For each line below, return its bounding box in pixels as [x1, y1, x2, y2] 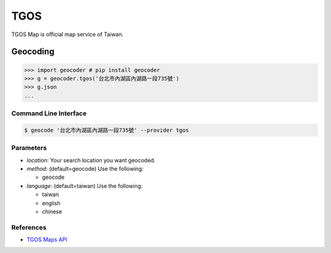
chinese [42, 208, 63, 215]
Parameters [11, 144, 47, 153]
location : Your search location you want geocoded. [26, 156, 156, 164]
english [42, 199, 61, 206]
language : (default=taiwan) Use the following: [26, 182, 143, 189]
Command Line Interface [11, 109, 87, 118]
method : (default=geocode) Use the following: [26, 165, 144, 172]
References [11, 223, 47, 232]
